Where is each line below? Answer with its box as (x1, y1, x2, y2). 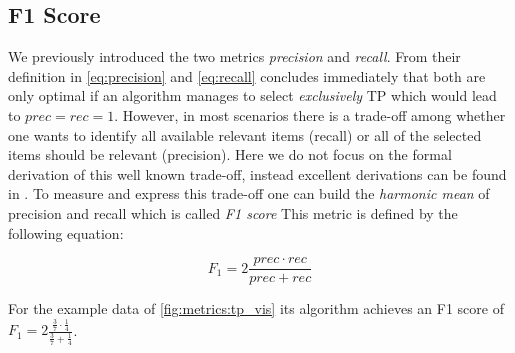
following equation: (8, 222, 124, 243)
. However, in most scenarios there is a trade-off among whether (114, 104, 506, 125)
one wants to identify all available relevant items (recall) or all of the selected (8, 124, 482, 145)
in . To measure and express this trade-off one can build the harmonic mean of (8, 183, 490, 204)
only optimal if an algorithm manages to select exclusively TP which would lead (8, 85, 497, 106)
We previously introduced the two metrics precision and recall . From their (8, 46, 461, 67)
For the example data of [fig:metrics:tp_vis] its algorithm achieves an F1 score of (8, 298, 504, 319)
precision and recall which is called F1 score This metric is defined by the (8, 202, 458, 223)
